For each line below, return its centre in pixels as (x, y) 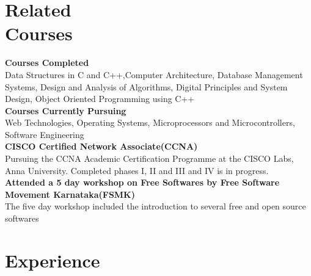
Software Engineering (45, 134)
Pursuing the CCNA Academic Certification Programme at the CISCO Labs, (149, 158)
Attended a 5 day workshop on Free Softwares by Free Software (142, 182)
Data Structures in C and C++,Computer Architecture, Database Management (154, 74)
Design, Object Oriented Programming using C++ (100, 99)
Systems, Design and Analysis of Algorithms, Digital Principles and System (146, 86)
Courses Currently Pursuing (66, 110)
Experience (53, 260)
